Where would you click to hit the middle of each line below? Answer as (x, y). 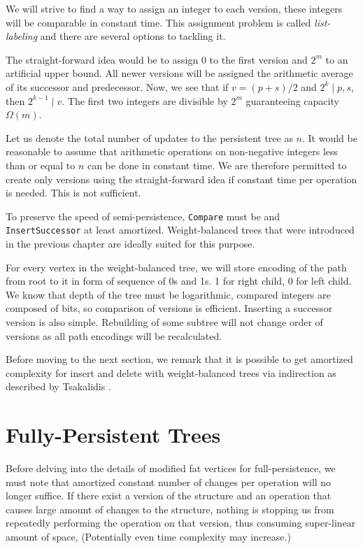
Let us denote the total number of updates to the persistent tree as (149, 137)
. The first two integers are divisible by (145, 100)
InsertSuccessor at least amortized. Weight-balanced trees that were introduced (180, 230)
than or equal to (41, 165)
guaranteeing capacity (292, 100)
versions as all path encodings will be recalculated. (114, 335)
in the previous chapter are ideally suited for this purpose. (130, 244)
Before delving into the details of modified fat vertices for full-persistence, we (171, 468)
